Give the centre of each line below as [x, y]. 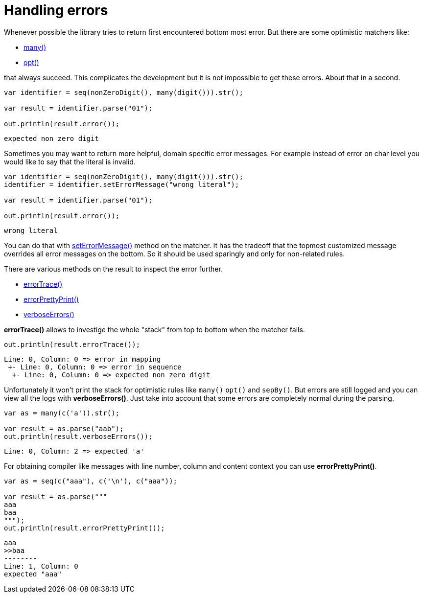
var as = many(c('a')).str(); [62, 413]
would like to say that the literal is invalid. [70, 161]
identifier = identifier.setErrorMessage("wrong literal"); [122, 184]
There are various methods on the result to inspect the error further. [113, 269]
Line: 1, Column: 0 [41, 566]
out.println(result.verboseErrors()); [78, 436]
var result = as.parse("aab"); [64, 428]
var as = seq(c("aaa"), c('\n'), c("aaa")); [91, 481]
